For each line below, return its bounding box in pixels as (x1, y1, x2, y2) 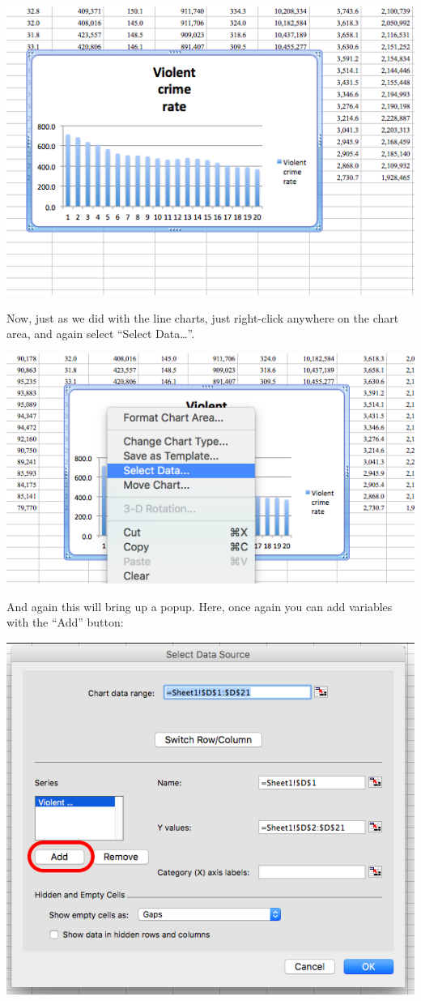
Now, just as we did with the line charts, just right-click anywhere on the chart (6, 309, 399, 326)
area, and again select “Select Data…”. (6, 325, 195, 342)
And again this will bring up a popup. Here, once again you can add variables (6, 597, 393, 614)
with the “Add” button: (6, 614, 124, 631)
